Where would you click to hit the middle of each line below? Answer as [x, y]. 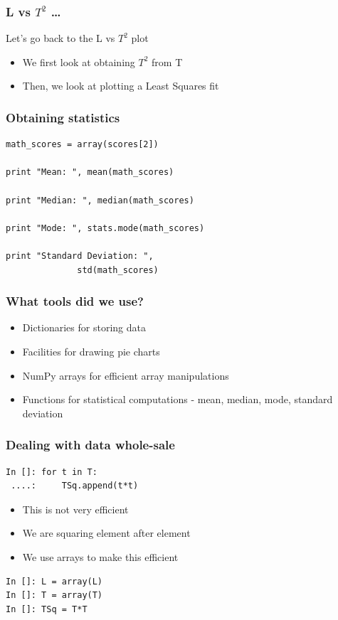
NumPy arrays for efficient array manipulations [126, 375]
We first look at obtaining [79, 62]
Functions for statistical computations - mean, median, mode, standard [178, 399]
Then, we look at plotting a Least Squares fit [121, 86]
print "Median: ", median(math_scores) [100, 200]
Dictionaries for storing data [84, 327]
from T [167, 62]
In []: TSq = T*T [47, 609]
